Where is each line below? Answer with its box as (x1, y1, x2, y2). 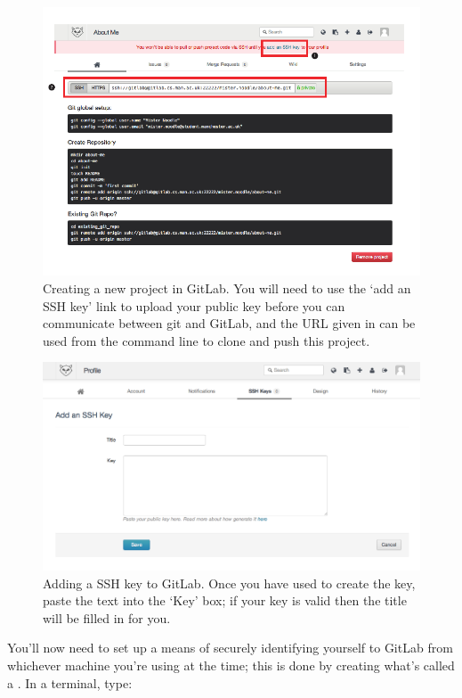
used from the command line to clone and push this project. (43, 331, 370, 349)
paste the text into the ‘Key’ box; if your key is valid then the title (43, 591, 407, 610)
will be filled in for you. (43, 608, 171, 627)
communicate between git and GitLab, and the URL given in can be (43, 314, 416, 333)
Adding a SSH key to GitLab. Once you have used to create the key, (43, 573, 416, 592)
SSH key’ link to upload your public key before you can (43, 296, 345, 315)
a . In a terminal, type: (7, 673, 133, 692)
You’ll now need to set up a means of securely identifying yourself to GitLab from (7, 638, 453, 657)
